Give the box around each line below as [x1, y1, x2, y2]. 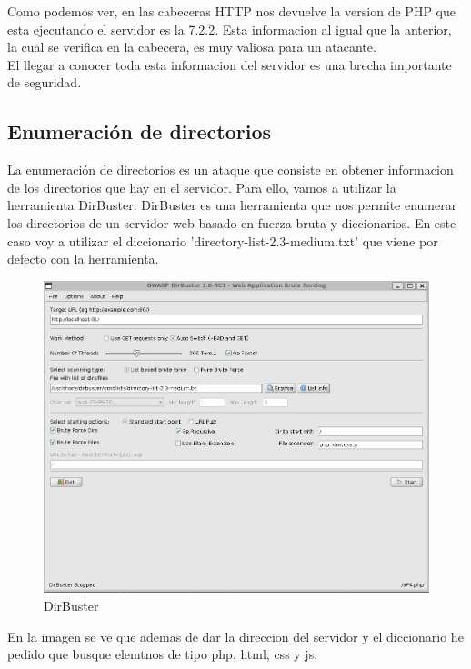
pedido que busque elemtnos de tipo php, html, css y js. [7, 644, 318, 664]
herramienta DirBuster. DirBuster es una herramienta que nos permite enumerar [7, 195, 457, 215]
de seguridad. [7, 73, 82, 92]
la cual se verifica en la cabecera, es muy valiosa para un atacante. [7, 37, 376, 56]
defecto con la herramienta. [7, 249, 159, 268]
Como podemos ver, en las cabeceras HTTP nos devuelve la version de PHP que [7, 2, 456, 20]
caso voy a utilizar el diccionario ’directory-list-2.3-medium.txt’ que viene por [7, 231, 438, 250]
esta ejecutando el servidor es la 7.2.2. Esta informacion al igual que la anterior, [7, 19, 452, 38]
